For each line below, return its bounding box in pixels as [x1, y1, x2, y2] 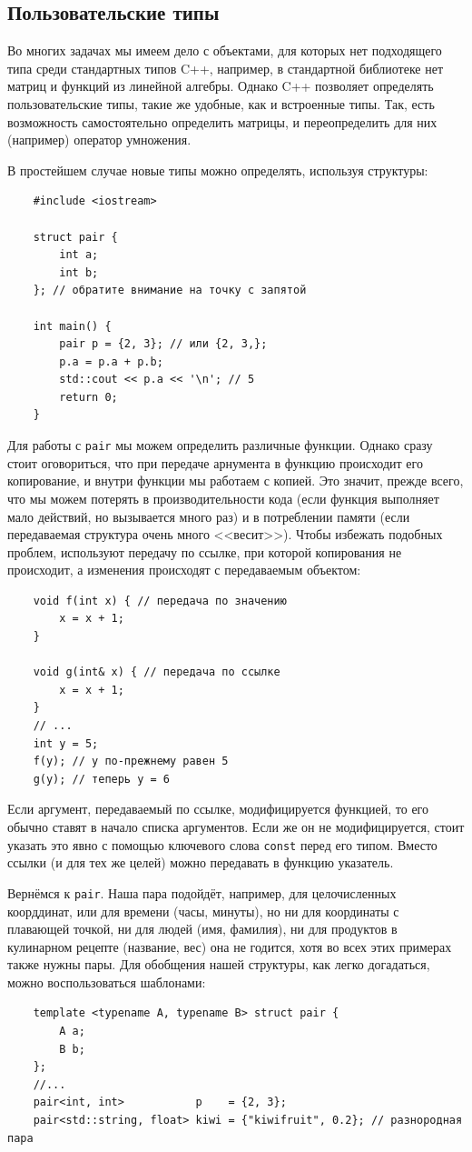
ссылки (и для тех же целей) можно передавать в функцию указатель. [7, 853, 394, 872]
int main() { [33, 319, 112, 333]
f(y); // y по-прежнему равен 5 [33, 755, 229, 768]
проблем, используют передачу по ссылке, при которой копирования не [7, 542, 402, 561]
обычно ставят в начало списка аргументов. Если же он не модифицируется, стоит [7, 817, 465, 836]
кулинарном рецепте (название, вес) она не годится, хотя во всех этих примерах [7, 937, 452, 956]
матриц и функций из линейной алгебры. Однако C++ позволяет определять [7, 76, 434, 95]
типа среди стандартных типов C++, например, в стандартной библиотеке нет [7, 58, 444, 77]
